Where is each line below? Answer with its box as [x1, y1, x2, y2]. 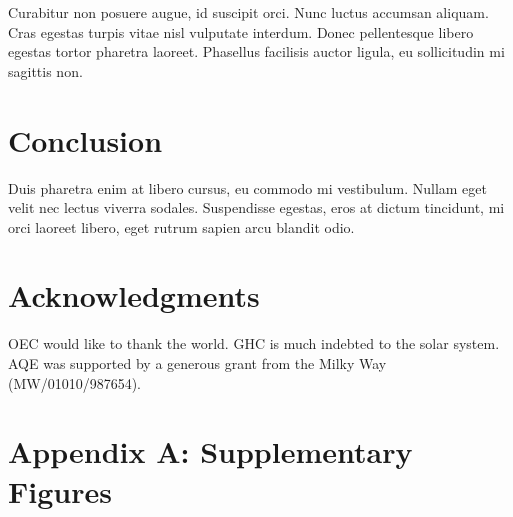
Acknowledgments [8, 275, 260, 316]
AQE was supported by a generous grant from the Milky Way [8, 353, 387, 373]
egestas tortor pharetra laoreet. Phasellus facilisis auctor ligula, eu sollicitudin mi [8, 41, 505, 62]
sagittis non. [8, 60, 83, 81]
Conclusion [8, 119, 163, 160]
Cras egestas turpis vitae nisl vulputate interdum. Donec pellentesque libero [8, 21, 474, 42]
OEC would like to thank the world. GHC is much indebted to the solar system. [8, 333, 500, 354]
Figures [8, 470, 112, 511]
